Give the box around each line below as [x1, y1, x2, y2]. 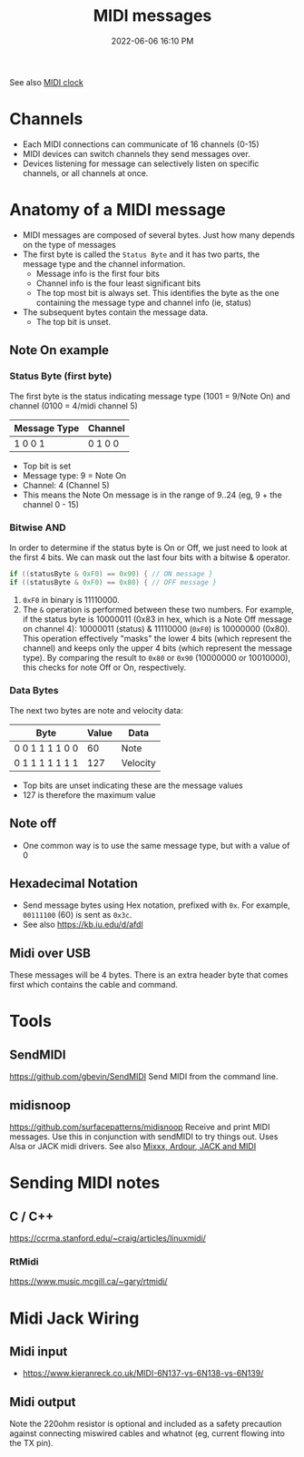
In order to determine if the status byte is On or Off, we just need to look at [9, 542, 288, 553]
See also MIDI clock [9, 76, 83, 87]
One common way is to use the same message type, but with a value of [22, 840, 290, 851]
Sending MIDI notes [9, 1173, 161, 1194]
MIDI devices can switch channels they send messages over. [22, 148, 251, 159]
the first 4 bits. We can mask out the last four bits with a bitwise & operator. [9, 551, 290, 563]
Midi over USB [9, 945, 91, 960]
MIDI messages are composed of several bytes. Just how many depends [22, 229, 295, 241]
